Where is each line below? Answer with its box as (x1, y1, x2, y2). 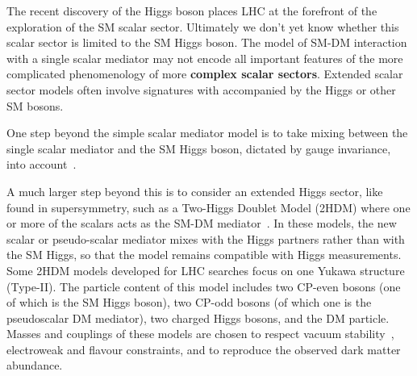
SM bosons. (6, 97, 64, 114)
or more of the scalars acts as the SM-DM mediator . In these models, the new (6, 215, 397, 232)
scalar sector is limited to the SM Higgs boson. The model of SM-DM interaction (6, 34, 407, 51)
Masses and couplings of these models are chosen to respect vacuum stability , (6, 325, 394, 342)
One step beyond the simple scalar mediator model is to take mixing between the (6, 124, 408, 141)
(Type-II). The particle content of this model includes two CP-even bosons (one (6, 278, 401, 295)
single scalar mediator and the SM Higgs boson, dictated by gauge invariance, (6, 140, 391, 157)
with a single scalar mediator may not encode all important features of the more (6, 49, 403, 66)
